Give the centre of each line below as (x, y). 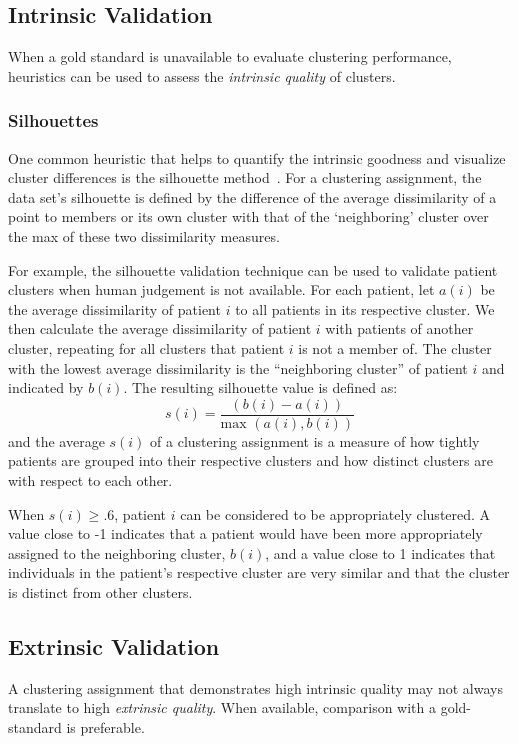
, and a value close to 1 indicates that (380, 552)
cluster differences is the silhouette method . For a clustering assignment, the (245, 177)
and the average (56, 440)
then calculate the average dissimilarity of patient (160, 328)
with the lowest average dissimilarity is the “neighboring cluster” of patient (238, 367)
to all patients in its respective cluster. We (365, 308)
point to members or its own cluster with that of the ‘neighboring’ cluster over (248, 216)
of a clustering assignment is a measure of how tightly (315, 440)
